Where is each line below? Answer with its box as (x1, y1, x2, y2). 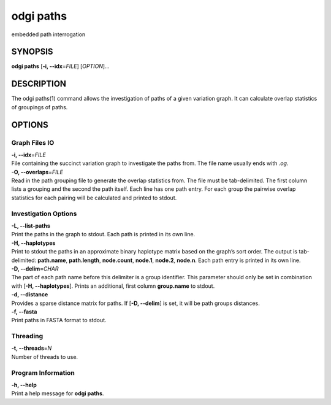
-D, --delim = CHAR (11, 264, 59, 272)
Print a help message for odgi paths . (11, 390, 104, 397)
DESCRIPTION (11, 79, 67, 89)
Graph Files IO (11, 138, 55, 147)
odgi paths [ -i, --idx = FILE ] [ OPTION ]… (11, 63, 110, 70)
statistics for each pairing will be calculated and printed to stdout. (11, 194, 177, 201)
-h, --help (11, 381, 37, 388)
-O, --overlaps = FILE (11, 168, 64, 175)
